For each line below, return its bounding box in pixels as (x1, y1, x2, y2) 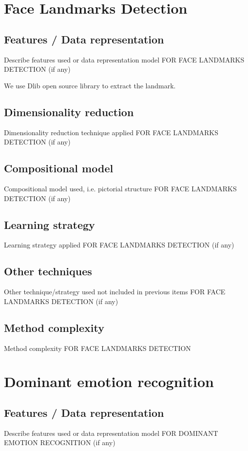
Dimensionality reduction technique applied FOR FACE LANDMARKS (4, 127, 218, 137)
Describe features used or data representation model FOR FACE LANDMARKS (4, 54, 245, 64)
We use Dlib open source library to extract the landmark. (4, 80, 176, 90)
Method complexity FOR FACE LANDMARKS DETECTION (4, 343, 191, 353)
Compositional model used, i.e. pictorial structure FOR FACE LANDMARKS (4, 183, 237, 193)
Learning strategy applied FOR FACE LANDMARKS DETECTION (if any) (4, 240, 234, 250)
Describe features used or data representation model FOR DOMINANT (4, 428, 218, 438)
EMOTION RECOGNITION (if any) (4, 437, 115, 448)
